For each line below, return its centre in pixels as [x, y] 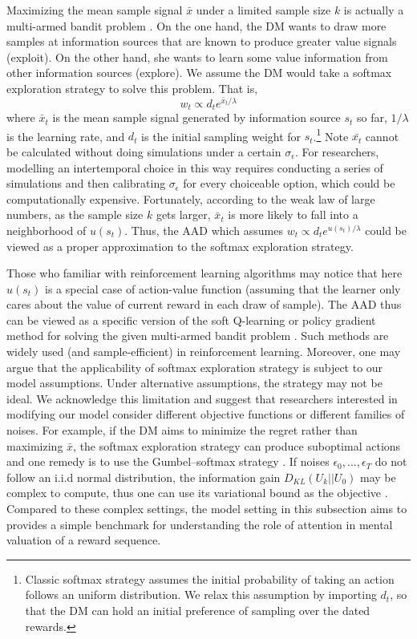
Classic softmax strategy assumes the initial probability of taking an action [210, 578]
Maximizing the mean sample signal [95, 10]
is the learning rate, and [66, 136]
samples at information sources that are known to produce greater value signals [202, 41]
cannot [382, 136]
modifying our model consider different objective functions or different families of [206, 414]
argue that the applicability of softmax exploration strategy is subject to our [195, 367]
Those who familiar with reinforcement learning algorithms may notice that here [204, 273]
